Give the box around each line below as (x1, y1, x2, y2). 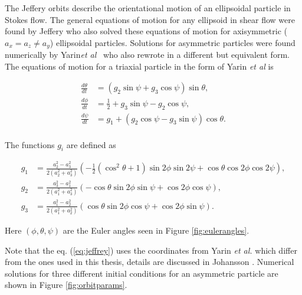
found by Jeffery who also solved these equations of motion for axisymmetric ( (5, 25, 288, 37)
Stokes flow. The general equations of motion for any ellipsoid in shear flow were (5, 13, 295, 25)
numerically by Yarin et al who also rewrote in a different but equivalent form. (5, 48, 290, 61)
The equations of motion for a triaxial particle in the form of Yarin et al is (5, 60, 274, 72)
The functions (5, 138, 55, 150)
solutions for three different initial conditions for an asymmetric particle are (5, 267, 278, 279)
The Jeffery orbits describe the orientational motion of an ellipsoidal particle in (5, 2, 291, 14)
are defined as (66, 138, 116, 150)
